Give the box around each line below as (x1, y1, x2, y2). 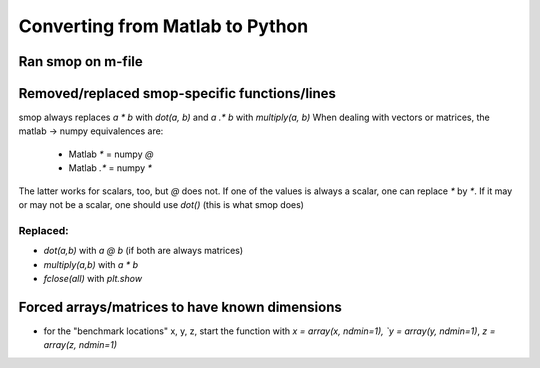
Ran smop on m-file (18, 53, 144, 70)
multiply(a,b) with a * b (43, 258, 139, 270)
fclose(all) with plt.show (43, 272, 143, 284)
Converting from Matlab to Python (18, 15, 309, 37)
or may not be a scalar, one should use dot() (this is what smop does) (18, 199, 305, 211)
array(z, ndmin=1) (43, 339, 118, 351)
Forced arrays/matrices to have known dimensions (18, 298, 342, 315)
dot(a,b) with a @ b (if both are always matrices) (43, 245, 244, 257)
